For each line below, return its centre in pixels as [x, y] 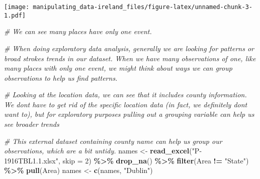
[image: [17, 7]
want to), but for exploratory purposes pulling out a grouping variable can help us [129, 114]
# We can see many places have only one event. [78, 31]
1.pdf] [15, 15]
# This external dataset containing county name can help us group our [113, 141]
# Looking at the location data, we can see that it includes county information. [125, 95]
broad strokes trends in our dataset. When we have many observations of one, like [130, 58]
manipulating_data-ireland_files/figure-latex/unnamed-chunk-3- [143, 7]
